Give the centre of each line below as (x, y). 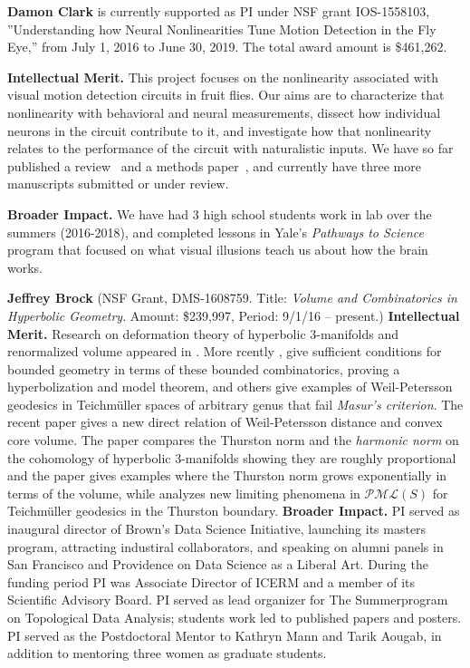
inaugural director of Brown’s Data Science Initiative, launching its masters (217, 529)
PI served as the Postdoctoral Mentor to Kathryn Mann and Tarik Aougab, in (225, 635)
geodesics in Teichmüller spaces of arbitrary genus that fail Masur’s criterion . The (235, 404)
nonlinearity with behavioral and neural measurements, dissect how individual (224, 112)
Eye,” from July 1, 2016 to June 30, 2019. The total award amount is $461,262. (227, 47)
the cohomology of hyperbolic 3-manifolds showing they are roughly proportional (232, 457)
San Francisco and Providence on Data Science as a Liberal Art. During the (218, 564)
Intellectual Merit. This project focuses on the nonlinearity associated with (223, 77)
